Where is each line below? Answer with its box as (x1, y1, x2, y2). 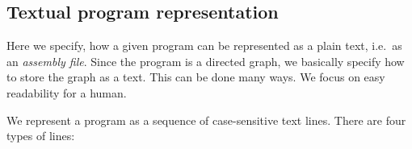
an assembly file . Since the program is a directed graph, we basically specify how (6, 52, 405, 69)
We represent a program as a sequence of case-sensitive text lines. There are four (6, 111, 406, 128)
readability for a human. (6, 84, 127, 101)
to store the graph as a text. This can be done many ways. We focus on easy (6, 68, 385, 85)
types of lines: (6, 127, 75, 144)
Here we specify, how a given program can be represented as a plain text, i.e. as (6, 37, 402, 54)
